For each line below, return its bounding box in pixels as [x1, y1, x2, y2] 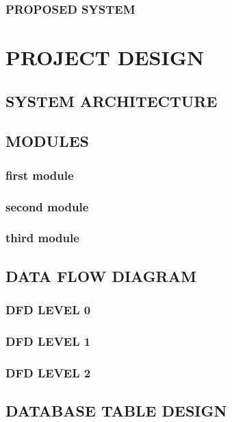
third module [5, 229, 79, 246]
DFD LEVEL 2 [5, 364, 91, 381]
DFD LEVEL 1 [5, 332, 91, 349]
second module [5, 198, 89, 215]
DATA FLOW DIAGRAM [5, 265, 196, 286]
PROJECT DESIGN [5, 43, 205, 71]
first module [5, 166, 74, 183]
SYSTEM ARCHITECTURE [5, 90, 218, 111]
